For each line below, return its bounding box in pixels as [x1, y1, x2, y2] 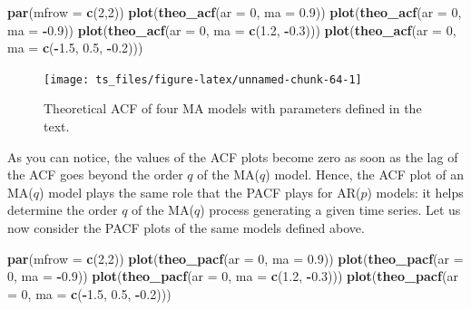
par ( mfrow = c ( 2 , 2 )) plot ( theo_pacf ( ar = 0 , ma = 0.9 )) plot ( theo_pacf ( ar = [7, 248, 464, 267]
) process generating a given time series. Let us [200, 200, 461, 219]
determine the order [7, 200, 118, 219]
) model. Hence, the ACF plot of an [265, 165, 465, 184]
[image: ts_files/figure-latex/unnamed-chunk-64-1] [44, 73, 362, 86]
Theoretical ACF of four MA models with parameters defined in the [44, 99, 422, 118]
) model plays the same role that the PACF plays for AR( [39, 182, 361, 201]
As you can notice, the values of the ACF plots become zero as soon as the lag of [7, 147, 458, 166]
